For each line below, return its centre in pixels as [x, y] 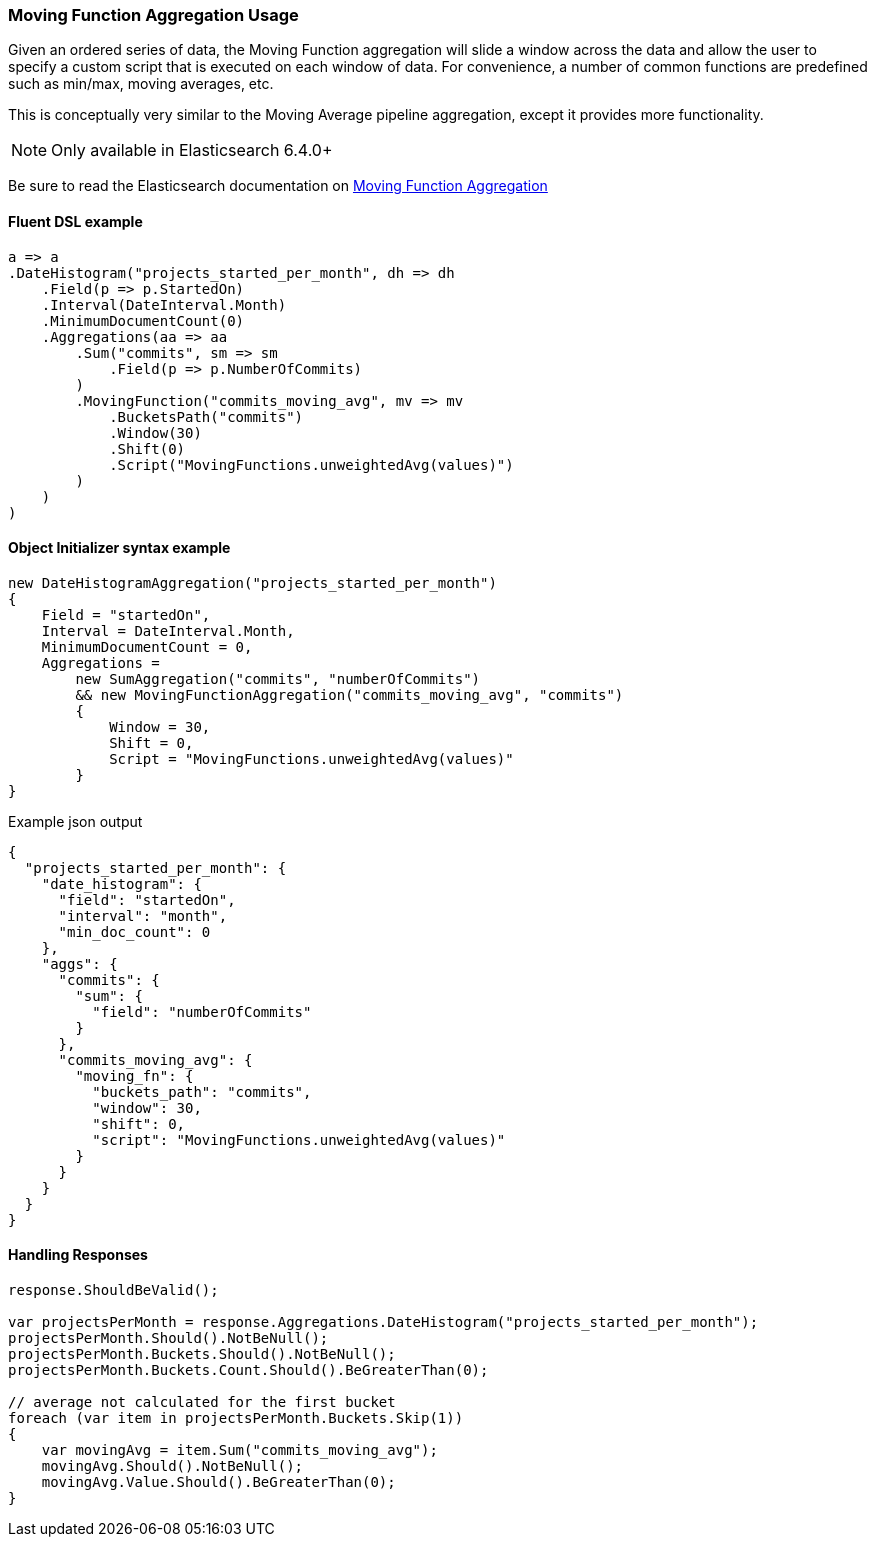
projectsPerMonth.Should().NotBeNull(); [168, 1338]
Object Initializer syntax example [119, 548]
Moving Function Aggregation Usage [153, 15]
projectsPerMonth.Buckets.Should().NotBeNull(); [202, 1354]
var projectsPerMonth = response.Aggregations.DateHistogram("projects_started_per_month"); [383, 1322]
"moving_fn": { [134, 1075]
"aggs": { [79, 963]
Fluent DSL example [75, 221]
